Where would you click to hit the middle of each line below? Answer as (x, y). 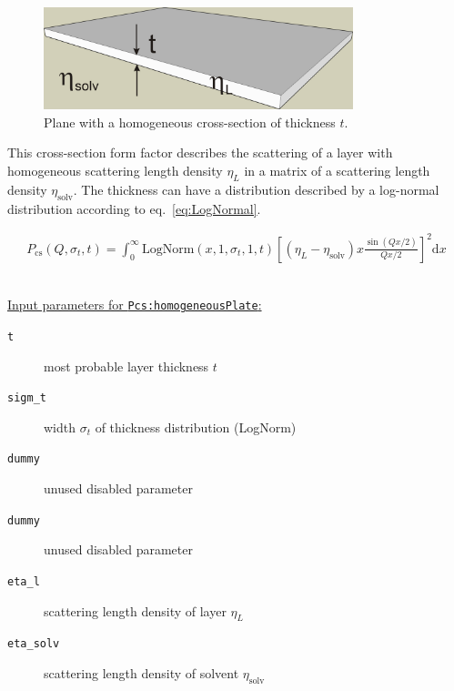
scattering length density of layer (135, 610)
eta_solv (34, 644)
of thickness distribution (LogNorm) (196, 427)
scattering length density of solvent (141, 673)
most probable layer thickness (126, 366)
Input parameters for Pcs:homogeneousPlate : (135, 305)
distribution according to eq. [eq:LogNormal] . (134, 208)
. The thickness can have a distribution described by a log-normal (256, 189)
